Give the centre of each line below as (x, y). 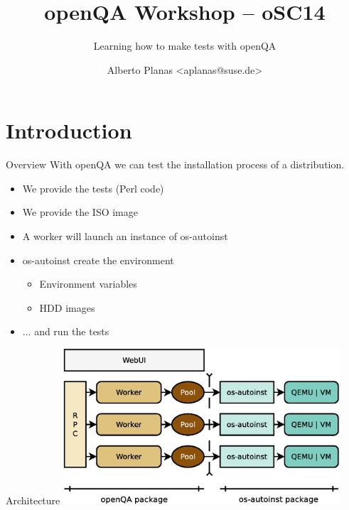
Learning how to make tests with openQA (185, 46)
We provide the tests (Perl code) (93, 188)
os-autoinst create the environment (98, 260)
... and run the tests (66, 331)
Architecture (33, 500)
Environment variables (88, 284)
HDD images (67, 307)
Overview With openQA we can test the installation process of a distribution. (175, 164)
